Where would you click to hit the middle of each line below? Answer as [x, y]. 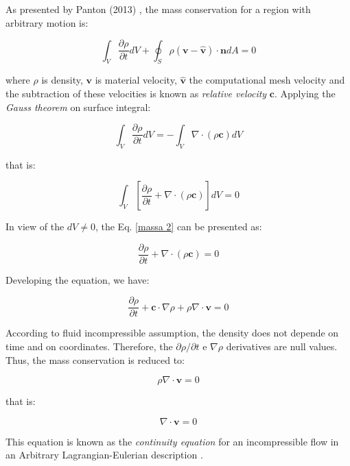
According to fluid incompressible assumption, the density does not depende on [172, 333]
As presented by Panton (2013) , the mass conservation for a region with [158, 9]
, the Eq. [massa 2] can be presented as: [178, 226]
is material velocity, [136, 80]
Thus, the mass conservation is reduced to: [95, 359]
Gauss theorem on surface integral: [78, 107]
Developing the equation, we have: [78, 279]
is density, [62, 80]
